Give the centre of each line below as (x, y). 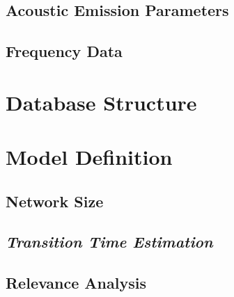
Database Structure (101, 102)
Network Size (55, 201)
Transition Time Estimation (109, 242)
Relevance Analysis (76, 283)
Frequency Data (64, 51)
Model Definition (89, 157)
